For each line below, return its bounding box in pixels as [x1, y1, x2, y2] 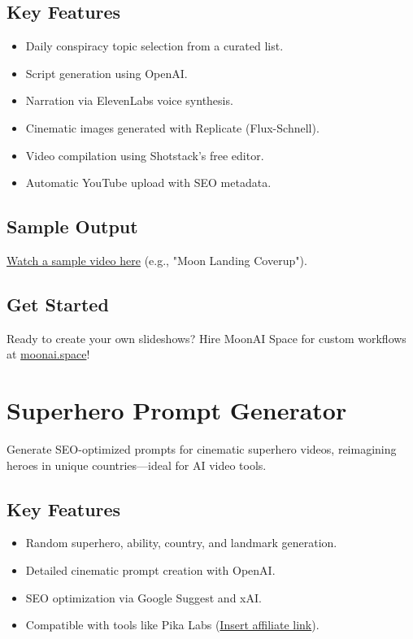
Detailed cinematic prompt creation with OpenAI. [25, 562, 276, 579]
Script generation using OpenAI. [25, 64, 188, 81]
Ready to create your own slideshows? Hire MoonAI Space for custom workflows [7, 329, 406, 346]
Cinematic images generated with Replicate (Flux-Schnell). [25, 119, 320, 136]
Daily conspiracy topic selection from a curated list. [25, 37, 284, 54]
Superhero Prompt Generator [7, 393, 347, 427]
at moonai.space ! [7, 346, 90, 363]
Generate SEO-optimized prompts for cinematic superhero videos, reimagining [7, 441, 397, 458]
